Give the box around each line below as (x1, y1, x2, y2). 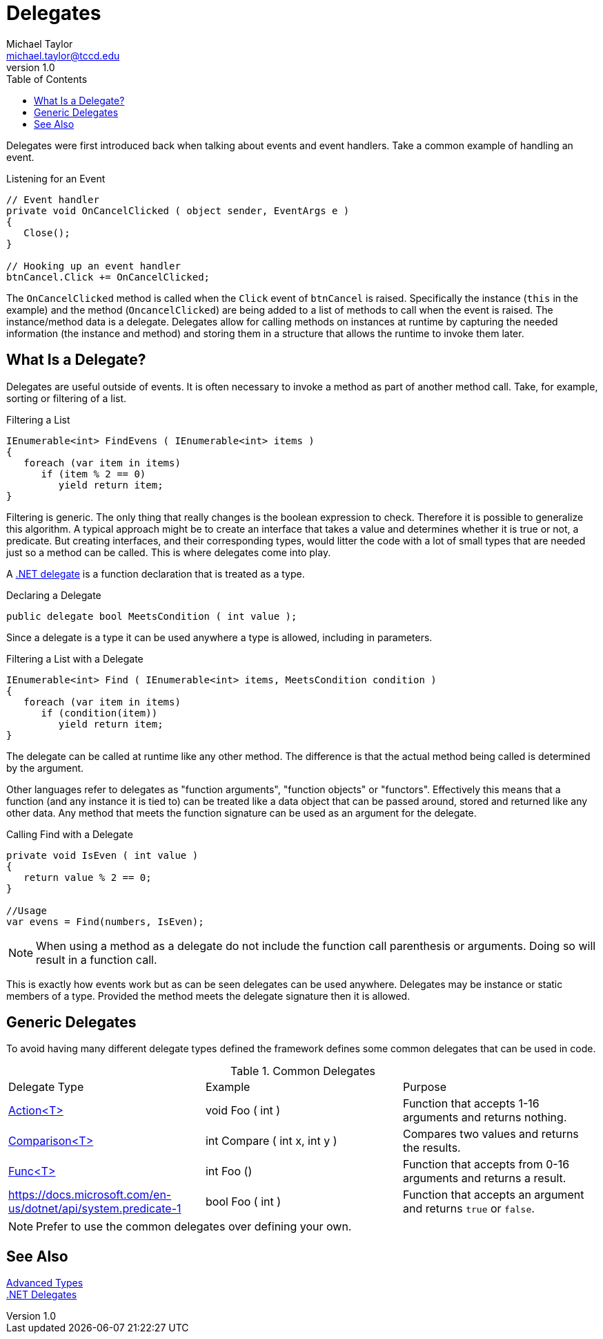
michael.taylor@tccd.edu (6, 49, 120, 61)
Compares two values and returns (402, 1127, 579, 1141)
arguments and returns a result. (402, 1171, 566, 1186)
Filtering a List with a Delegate (6, 652, 144, 665)
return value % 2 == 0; (23, 871, 152, 883)
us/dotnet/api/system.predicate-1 (8, 1202, 181, 1216)
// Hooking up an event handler (6, 260, 181, 272)
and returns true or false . (402, 1202, 535, 1216)
